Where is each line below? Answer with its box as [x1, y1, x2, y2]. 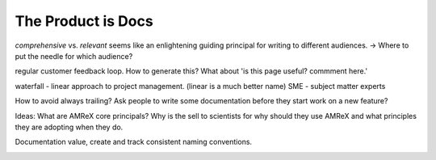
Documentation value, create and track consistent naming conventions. [15, 137, 253, 147]
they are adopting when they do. [15, 122, 124, 132]
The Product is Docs [15, 12, 153, 30]
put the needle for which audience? [15, 51, 133, 61]
